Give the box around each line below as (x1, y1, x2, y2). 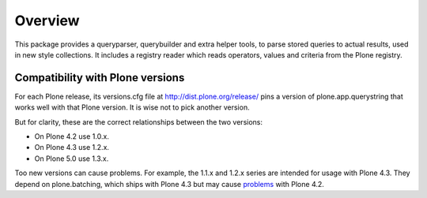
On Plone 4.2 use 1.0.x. (34, 132, 110, 141)
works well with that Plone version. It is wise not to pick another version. (14, 103, 250, 112)
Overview (14, 12, 80, 29)
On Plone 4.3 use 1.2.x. (34, 143, 110, 152)
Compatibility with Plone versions (14, 71, 185, 84)
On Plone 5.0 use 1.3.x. (34, 154, 109, 163)
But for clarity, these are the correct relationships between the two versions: (14, 117, 263, 126)
